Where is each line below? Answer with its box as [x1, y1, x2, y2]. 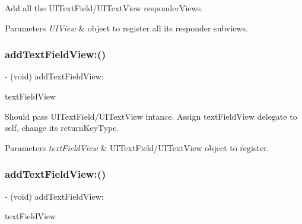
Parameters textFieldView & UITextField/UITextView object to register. [5, 141, 269, 153]
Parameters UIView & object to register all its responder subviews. [5, 21, 248, 34]
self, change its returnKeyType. [5, 121, 119, 134]
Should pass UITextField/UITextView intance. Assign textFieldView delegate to [5, 110, 297, 122]
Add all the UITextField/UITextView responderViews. [5, 2, 204, 14]
